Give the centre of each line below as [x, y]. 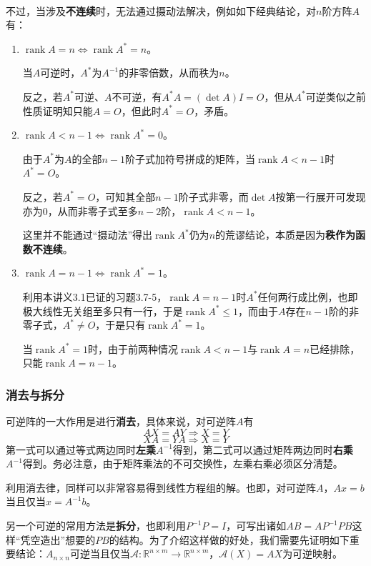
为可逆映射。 [313, 553]
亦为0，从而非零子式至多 [80, 210]
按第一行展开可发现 [321, 196]
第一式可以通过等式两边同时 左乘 [81, 449]
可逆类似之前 [336, 96]
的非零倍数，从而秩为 [169, 73]
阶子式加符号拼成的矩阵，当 [191, 158]
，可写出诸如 [256, 526]
